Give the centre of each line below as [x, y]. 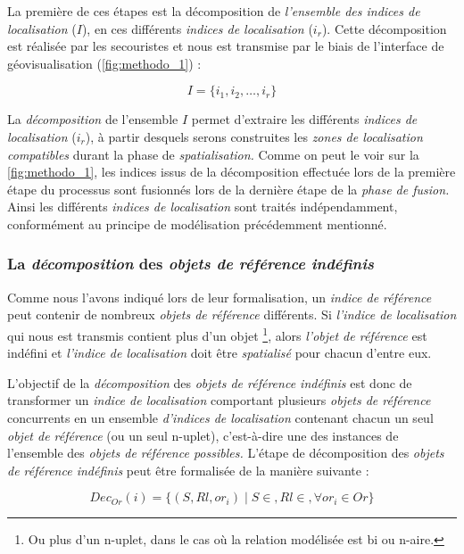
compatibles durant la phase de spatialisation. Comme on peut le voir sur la [213, 154]
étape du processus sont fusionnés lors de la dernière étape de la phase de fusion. [228, 189]
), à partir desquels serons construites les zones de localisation [254, 136]
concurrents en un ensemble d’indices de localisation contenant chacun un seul [220, 417]
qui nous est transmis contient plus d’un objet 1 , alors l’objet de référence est [217, 334]
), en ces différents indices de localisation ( [197, 28]
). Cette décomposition [384, 28]
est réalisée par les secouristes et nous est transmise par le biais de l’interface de [226, 46]
